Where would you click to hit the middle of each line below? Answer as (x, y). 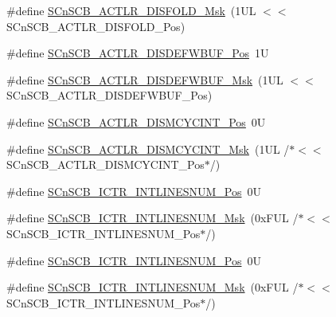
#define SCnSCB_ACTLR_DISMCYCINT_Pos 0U (136, 121)
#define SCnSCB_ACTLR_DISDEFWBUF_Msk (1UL (145, 79)
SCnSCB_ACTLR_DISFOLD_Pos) (96, 26)
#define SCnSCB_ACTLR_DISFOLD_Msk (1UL (131, 10)
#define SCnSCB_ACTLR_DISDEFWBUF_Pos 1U (138, 53)
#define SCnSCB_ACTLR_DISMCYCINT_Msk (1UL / (148, 149)
